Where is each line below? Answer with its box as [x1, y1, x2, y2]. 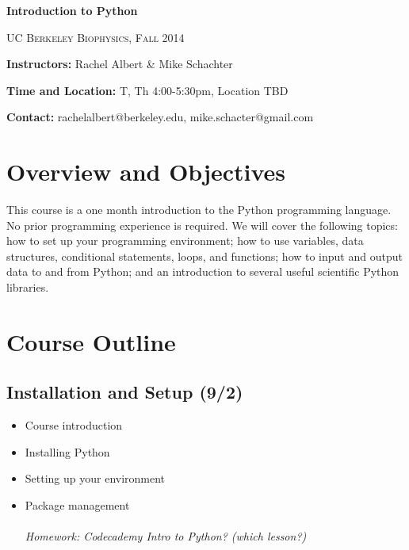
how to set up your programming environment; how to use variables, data [6, 232, 364, 249]
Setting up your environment [25, 470, 166, 487]
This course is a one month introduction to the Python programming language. [6, 201, 392, 218]
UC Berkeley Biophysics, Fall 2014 [6, 29, 185, 45]
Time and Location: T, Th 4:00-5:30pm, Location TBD [6, 82, 289, 98]
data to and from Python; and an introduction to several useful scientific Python [6, 263, 399, 280]
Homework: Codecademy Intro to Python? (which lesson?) [25, 528, 307, 544]
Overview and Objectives [6, 155, 286, 188]
